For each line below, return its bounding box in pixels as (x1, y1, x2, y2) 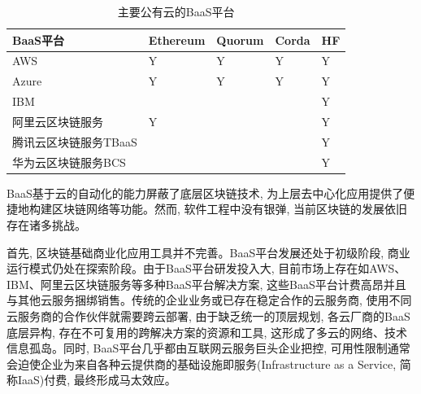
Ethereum (148, 31, 206, 48)
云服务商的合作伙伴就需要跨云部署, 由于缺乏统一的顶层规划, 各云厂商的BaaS (7, 307, 410, 324)
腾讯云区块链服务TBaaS (12, 133, 137, 150)
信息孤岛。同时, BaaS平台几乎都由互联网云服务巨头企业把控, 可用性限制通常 (7, 339, 410, 357)
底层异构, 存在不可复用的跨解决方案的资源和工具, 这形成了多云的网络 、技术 (7, 323, 408, 340)
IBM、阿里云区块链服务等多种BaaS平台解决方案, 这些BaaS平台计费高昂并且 (7, 275, 406, 292)
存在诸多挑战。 (7, 216, 86, 233)
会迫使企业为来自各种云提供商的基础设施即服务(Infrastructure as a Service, (7, 355, 397, 372)
